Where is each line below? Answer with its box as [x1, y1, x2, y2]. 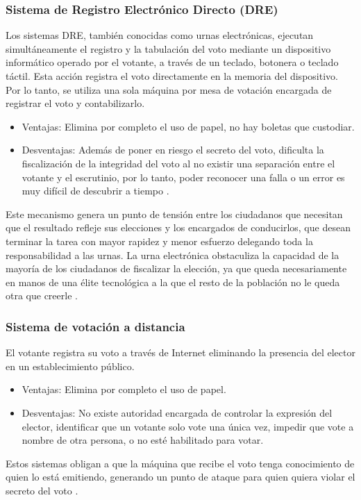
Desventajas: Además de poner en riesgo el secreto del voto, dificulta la [22, 142, 324, 157]
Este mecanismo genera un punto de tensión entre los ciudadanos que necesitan [6, 206, 343, 221]
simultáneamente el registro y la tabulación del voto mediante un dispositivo [6, 41, 331, 56]
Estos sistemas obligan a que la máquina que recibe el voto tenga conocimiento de [6, 456, 355, 470]
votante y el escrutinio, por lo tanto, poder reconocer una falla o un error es [22, 169, 345, 184]
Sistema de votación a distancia [6, 317, 185, 335]
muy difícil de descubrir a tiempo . [22, 183, 169, 198]
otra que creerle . [6, 288, 78, 303]
